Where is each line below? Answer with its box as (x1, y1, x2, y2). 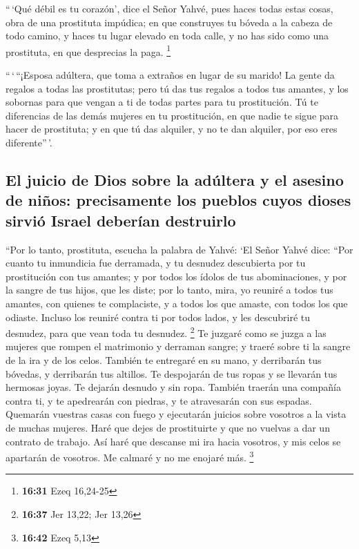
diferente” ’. (6, 135, 52, 149)
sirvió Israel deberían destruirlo (6, 209, 236, 231)
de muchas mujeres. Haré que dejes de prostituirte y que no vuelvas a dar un (6, 420, 330, 434)
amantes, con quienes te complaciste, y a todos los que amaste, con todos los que (6, 296, 348, 310)
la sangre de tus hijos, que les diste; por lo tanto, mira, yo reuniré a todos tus (6, 282, 333, 297)
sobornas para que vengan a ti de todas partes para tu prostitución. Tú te (6, 95, 318, 109)
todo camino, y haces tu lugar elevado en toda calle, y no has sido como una (6, 28, 329, 43)
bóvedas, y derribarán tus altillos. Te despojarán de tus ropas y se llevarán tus (6, 366, 338, 381)
